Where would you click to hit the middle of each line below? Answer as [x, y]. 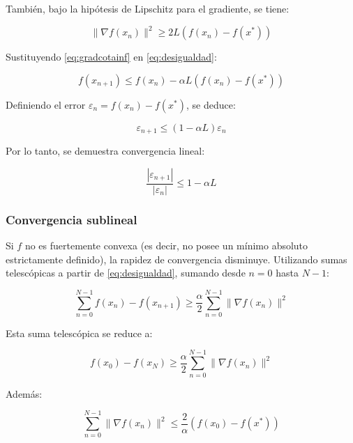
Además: [24, 393]
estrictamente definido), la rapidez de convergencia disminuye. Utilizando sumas [176, 259]
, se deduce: [211, 104]
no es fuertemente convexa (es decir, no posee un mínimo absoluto [166, 245]
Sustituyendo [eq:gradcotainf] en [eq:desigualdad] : [111, 57]
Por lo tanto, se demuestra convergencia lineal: [105, 151]
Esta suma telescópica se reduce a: [79, 333]
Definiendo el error [46, 104]
